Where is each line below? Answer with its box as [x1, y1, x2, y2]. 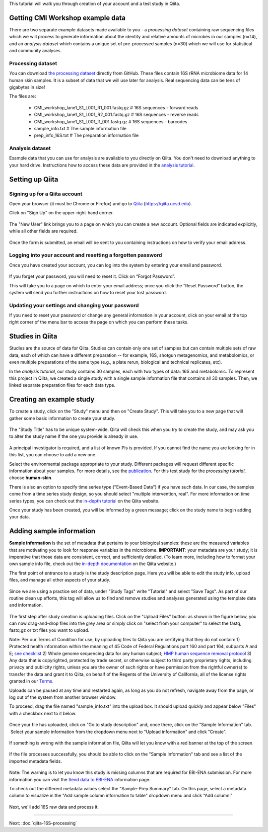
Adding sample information [9, 527, 96, 535]
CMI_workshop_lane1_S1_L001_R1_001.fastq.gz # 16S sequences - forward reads [34, 104, 199, 110]
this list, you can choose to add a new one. [9, 452, 97, 458]
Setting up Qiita [9, 175, 59, 183]
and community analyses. [9, 48, 62, 54]
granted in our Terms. [9, 678, 54, 684]
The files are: [9, 93, 36, 99]
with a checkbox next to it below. [9, 710, 76, 716]
